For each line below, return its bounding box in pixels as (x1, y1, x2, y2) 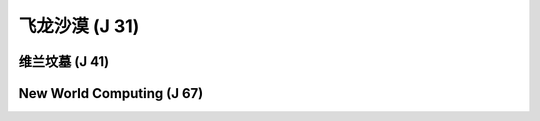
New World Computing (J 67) (18, 85, 204, 102)
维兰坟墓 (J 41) (18, 53, 110, 70)
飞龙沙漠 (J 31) (18, 15, 140, 37)
